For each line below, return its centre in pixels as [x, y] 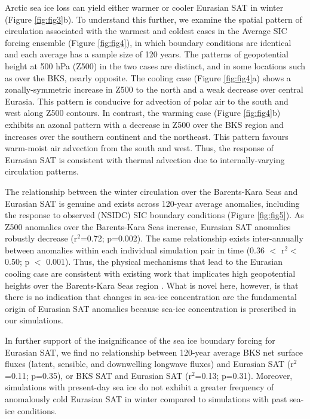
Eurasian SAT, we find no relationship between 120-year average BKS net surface [154, 352]
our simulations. [34, 320]
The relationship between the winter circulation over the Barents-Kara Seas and [151, 191]
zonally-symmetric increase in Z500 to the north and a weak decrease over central [154, 89]
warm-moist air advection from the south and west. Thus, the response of [139, 148]
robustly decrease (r [41, 238]
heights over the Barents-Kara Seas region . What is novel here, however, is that [152, 285]
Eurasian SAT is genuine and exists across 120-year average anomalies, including [152, 203]
